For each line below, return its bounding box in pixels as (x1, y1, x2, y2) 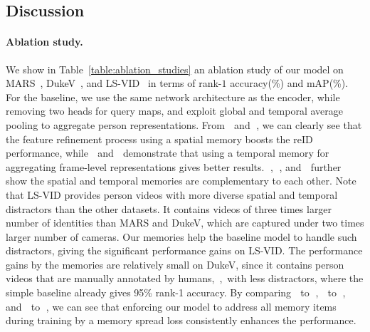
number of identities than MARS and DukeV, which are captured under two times (6, 215, 364, 230)
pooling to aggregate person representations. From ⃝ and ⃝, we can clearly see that (6, 117, 362, 132)
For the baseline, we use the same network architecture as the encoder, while (6, 89, 340, 104)
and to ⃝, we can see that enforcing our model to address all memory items (6, 299, 337, 313)
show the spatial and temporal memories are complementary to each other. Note (6, 173, 356, 188)
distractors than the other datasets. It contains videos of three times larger (6, 201, 332, 216)
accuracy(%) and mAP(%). (230, 76, 349, 90)
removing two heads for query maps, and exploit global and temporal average (6, 103, 344, 118)
